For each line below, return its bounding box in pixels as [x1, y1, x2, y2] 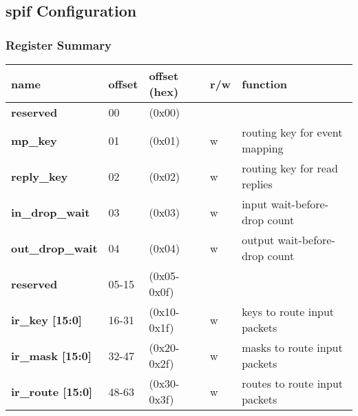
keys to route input [242, 304, 335, 319]
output [242, 232, 275, 248]
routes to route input [242, 375, 344, 391]
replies [242, 176, 273, 192]
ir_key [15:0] [11, 311, 82, 328]
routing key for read [242, 160, 338, 176]
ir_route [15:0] [11, 383, 93, 399]
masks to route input [242, 339, 343, 355]
